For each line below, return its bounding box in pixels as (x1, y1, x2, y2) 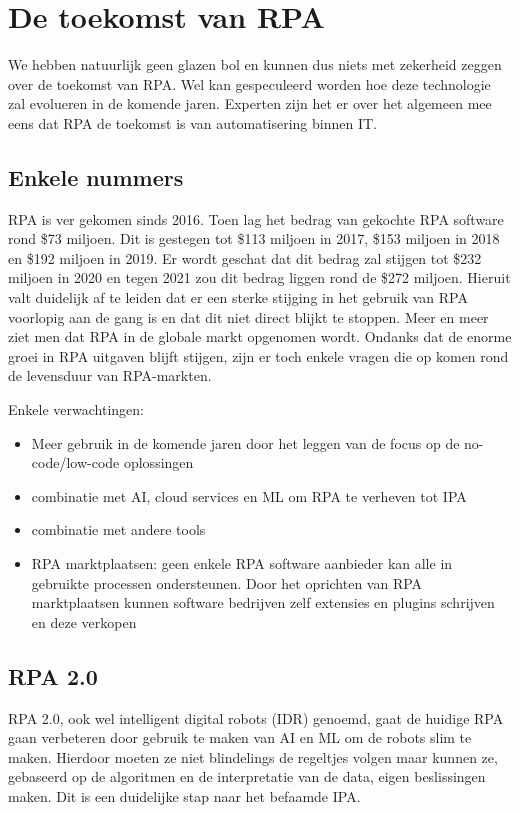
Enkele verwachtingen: (8, 399, 144, 420)
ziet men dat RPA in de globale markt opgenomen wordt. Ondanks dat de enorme (8, 326, 512, 347)
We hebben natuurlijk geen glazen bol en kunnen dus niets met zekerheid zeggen (8, 54, 502, 75)
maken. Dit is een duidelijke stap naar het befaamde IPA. (8, 785, 361, 806)
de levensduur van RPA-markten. (8, 365, 212, 386)
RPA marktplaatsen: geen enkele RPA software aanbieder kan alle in (31, 553, 453, 574)
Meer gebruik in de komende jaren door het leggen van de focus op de (31, 432, 460, 453)
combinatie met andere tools (31, 519, 206, 540)
